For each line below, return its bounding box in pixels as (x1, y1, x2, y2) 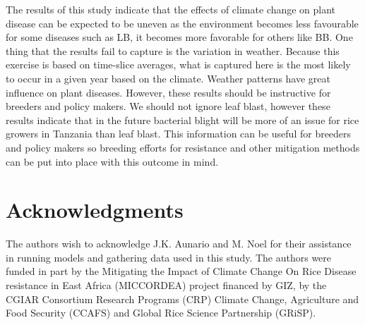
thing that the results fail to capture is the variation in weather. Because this (6, 43, 340, 58)
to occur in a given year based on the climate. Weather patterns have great (6, 70, 330, 85)
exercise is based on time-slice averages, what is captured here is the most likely (6, 57, 351, 72)
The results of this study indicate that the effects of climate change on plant (6, 2, 336, 16)
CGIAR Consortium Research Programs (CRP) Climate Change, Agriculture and (6, 291, 359, 306)
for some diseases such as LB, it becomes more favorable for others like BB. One (6, 30, 353, 44)
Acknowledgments (6, 195, 184, 224)
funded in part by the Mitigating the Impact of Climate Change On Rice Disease (6, 264, 357, 278)
